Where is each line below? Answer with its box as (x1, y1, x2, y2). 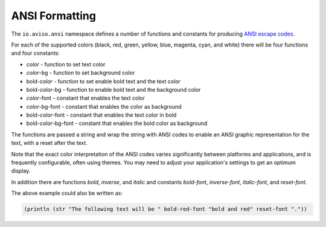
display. (11, 167, 31, 174)
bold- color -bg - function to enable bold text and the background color (26, 86, 201, 93)
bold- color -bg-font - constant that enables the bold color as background (26, 120, 208, 127)
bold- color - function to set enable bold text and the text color (26, 77, 181, 85)
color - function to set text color (26, 60, 106, 68)
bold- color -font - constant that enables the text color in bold (26, 112, 177, 119)
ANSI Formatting (11, 9, 97, 22)
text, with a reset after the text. (11, 139, 88, 147)
